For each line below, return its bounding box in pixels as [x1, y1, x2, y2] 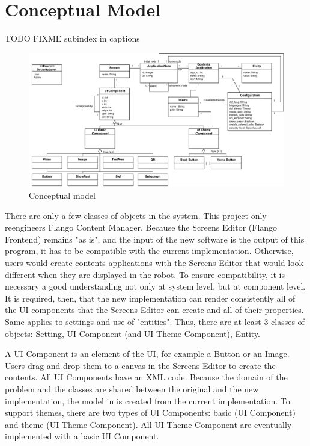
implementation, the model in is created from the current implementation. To [5, 394, 290, 407]
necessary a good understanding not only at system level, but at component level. [5, 280, 306, 293]
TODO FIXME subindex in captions [5, 32, 140, 45]
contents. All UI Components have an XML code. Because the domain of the [5, 371, 288, 383]
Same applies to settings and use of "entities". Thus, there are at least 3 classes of [5, 315, 305, 328]
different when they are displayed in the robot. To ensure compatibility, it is [5, 268, 285, 280]
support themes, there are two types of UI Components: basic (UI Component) [5, 406, 296, 419]
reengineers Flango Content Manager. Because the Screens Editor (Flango [5, 221, 278, 234]
